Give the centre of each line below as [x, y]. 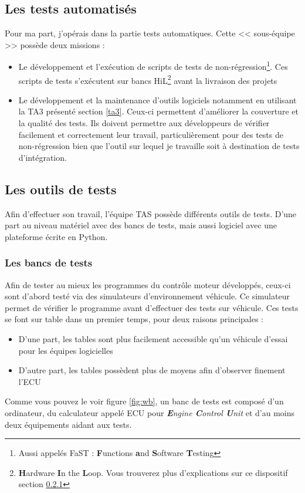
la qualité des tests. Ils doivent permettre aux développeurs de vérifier [144, 123]
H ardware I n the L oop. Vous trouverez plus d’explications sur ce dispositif [153, 472]
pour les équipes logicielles [66, 350]
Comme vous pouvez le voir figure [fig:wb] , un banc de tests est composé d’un [144, 401]
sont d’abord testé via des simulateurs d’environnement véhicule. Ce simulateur [147, 296]
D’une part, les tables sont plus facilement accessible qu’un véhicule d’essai [153, 339]
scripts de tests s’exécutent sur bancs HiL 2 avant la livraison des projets [148, 79]
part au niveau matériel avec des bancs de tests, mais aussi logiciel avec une [141, 225]
